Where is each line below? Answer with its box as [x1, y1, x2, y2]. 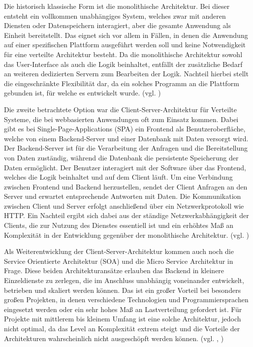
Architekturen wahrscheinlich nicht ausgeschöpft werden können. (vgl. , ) [4, 333, 224, 343]
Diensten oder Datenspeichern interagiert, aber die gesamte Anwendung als [4, 20, 231, 31]
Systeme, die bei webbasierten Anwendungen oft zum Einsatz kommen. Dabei [4, 114, 239, 124]
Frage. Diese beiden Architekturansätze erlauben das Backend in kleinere [4, 265, 224, 276]
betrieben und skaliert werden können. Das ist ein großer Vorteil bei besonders [4, 284, 241, 295]
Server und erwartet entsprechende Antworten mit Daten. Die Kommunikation [4, 191, 241, 201]
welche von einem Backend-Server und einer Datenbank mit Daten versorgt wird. [4, 133, 249, 143]
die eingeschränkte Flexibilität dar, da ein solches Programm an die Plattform [4, 78, 239, 88]
